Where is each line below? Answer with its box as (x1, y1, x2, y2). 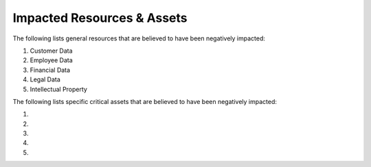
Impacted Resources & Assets (12, 10, 188, 25)
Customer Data (30, 47, 73, 55)
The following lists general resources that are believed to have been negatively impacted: (12, 34, 266, 42)
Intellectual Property (30, 85, 87, 93)
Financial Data (30, 66, 71, 74)
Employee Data (30, 56, 74, 64)
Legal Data (30, 75, 61, 83)
